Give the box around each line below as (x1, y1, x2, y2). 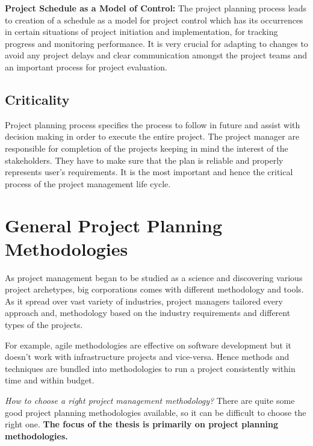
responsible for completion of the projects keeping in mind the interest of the (5, 141, 288, 154)
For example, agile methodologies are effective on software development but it (5, 338, 292, 351)
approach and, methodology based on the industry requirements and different (5, 306, 291, 319)
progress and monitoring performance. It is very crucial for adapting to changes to (5, 37, 308, 49)
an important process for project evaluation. (5, 60, 167, 73)
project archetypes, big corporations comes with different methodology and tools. (5, 283, 304, 296)
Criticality (5, 90, 70, 108)
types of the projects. (5, 318, 83, 331)
